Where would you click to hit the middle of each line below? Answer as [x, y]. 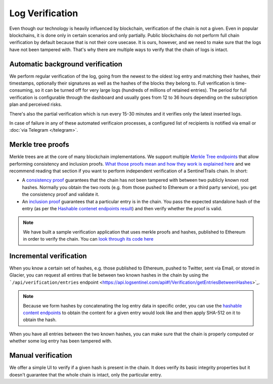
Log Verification [44, 13]
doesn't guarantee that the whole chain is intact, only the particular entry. [86, 374]
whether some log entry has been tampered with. [61, 341]
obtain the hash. [40, 320]
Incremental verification [48, 256]
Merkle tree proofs [39, 145]
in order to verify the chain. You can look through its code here [88, 239]
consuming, [21, 90]
